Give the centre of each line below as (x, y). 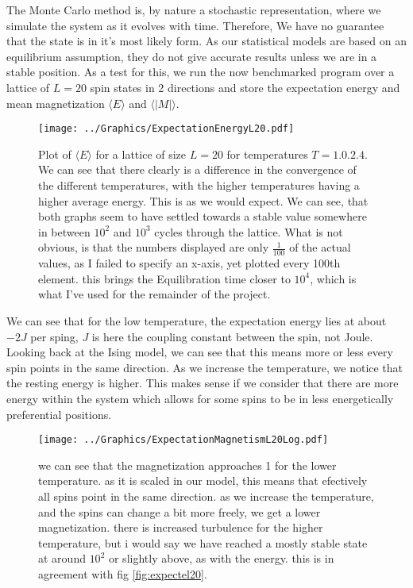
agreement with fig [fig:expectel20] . (123, 573)
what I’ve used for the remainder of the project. (154, 294)
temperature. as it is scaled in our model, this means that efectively (203, 480)
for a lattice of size (141, 154)
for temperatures (267, 154)
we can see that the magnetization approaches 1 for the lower (187, 465)
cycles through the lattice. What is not (249, 231)
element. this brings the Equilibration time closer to (164, 278)
